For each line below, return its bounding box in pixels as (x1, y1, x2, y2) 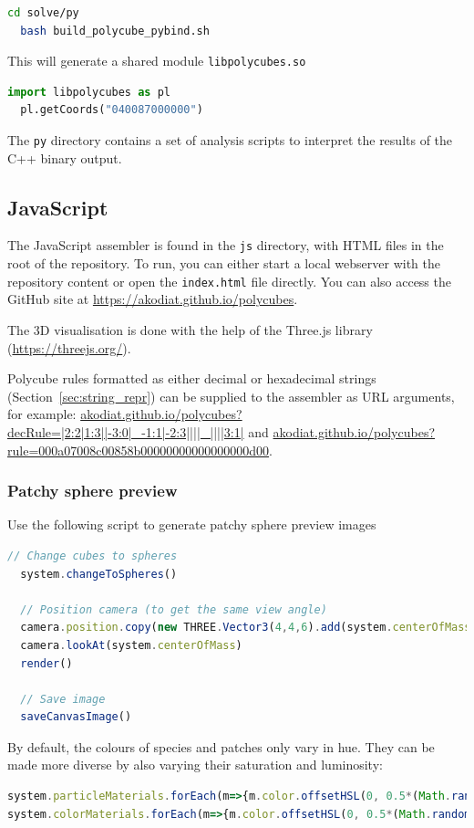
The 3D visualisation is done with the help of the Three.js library (7, 320, 373, 339)
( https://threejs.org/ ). (7, 338, 131, 357)
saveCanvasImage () (20, 710, 132, 724)
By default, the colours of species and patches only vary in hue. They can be (7, 737, 435, 756)
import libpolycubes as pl (7, 85, 170, 99)
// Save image (20, 692, 106, 706)
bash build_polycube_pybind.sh (20, 24, 210, 37)
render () (20, 656, 73, 670)
